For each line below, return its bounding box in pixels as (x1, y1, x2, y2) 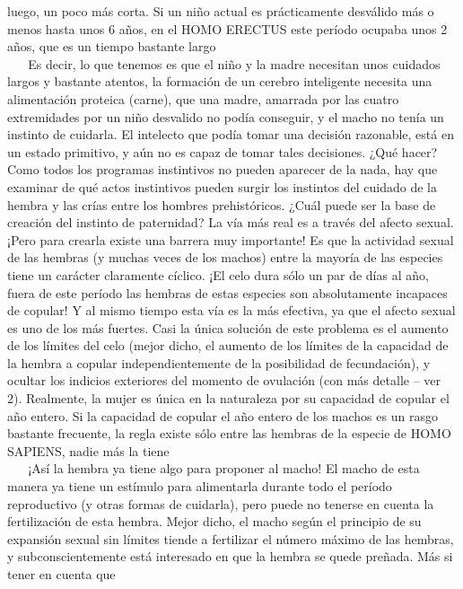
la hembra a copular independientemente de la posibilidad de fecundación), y (7, 353, 431, 372)
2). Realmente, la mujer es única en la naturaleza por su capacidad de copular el (7, 389, 450, 408)
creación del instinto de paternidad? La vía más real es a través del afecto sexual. (7, 213, 454, 232)
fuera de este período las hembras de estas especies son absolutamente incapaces (7, 283, 448, 302)
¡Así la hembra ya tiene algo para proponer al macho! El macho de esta (28, 459, 420, 478)
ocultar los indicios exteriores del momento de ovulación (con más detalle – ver (7, 371, 441, 390)
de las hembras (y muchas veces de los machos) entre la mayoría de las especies (7, 248, 443, 267)
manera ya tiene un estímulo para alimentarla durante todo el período (7, 477, 392, 496)
